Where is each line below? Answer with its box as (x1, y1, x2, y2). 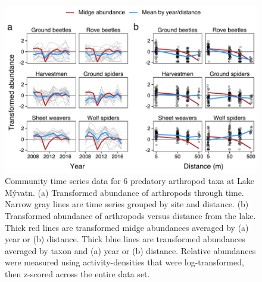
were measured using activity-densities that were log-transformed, (5, 256, 244, 268)
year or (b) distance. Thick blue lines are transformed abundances (5, 233, 245, 245)
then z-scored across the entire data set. (5, 268, 150, 280)
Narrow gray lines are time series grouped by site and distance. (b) (5, 198, 249, 210)
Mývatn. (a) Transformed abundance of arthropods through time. (5, 186, 244, 198)
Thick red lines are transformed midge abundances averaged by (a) (5, 221, 249, 233)
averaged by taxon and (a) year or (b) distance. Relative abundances (5, 244, 256, 256)
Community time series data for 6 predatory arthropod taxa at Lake (5, 175, 255, 187)
